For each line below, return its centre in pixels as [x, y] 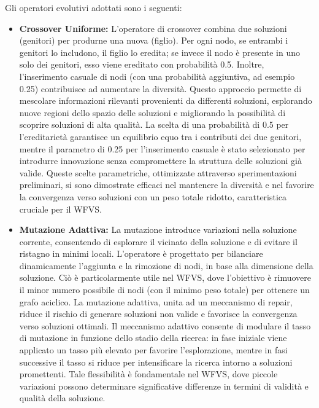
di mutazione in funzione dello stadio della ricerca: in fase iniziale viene [153, 338]
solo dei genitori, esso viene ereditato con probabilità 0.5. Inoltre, [142, 64]
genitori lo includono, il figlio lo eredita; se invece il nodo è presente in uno [160, 52]
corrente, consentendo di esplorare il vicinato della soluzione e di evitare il [158, 241]
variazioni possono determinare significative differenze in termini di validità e [164, 386]
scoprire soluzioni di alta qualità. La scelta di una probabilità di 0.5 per [154, 124]
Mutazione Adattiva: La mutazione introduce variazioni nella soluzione [158, 229]
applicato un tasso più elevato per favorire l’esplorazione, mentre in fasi [153, 350]
